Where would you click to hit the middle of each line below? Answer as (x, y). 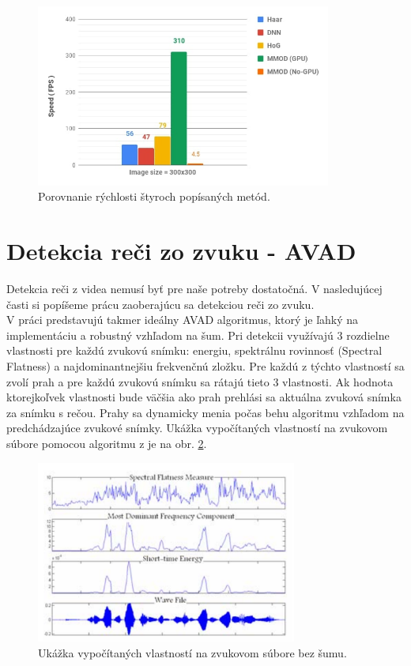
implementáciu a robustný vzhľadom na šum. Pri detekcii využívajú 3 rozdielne (198, 335)
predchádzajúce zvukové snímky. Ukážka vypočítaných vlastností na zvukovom (197, 428)
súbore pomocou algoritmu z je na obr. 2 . (107, 444)
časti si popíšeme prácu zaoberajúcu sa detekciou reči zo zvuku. (160, 304)
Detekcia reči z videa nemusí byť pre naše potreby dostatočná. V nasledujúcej (194, 289)
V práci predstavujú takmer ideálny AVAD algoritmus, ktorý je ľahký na (183, 320)
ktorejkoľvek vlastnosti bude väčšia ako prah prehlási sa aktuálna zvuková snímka (204, 397)
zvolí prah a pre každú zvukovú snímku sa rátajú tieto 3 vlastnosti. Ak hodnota (200, 381)
